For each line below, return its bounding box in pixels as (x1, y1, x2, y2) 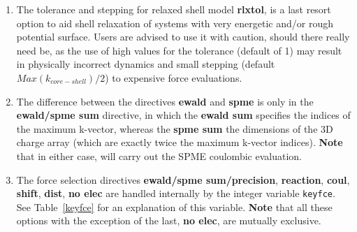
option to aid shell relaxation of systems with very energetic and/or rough (16, 15, 333, 30)
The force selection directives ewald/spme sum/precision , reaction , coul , (16, 172, 350, 187)
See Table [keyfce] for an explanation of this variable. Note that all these (16, 199, 333, 214)
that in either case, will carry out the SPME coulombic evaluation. (16, 148, 302, 163)
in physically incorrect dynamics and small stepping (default (16, 57, 275, 71)
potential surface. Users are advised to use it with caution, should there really (16, 29, 350, 44)
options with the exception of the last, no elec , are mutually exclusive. (16, 213, 321, 228)
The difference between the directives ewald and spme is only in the (16, 94, 314, 108)
